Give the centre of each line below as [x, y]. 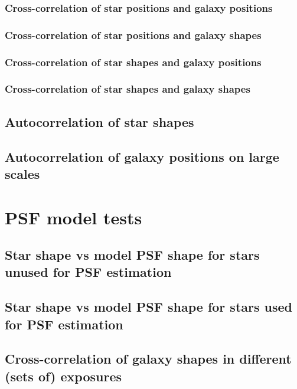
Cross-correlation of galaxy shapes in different [148, 359]
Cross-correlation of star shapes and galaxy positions [133, 62]
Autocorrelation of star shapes [99, 121]
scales [22, 173]
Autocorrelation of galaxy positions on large [142, 156]
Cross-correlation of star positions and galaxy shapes [133, 35]
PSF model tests [74, 217]
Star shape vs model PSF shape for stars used [148, 307]
